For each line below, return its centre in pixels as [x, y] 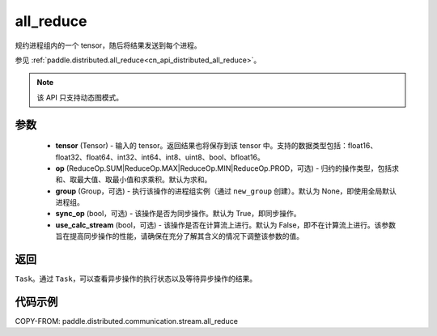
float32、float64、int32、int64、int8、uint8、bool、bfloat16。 [160, 157]
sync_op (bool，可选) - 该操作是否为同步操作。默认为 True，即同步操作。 [178, 214]
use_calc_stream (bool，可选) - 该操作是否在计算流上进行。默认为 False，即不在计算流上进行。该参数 [226, 225]
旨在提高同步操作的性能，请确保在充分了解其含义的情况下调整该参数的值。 [179, 236]
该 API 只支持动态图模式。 [80, 97]
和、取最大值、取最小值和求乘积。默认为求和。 [134, 180]
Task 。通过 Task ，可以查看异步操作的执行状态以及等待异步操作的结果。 [136, 279]
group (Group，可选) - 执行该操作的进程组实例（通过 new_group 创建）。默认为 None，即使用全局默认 [226, 191]
